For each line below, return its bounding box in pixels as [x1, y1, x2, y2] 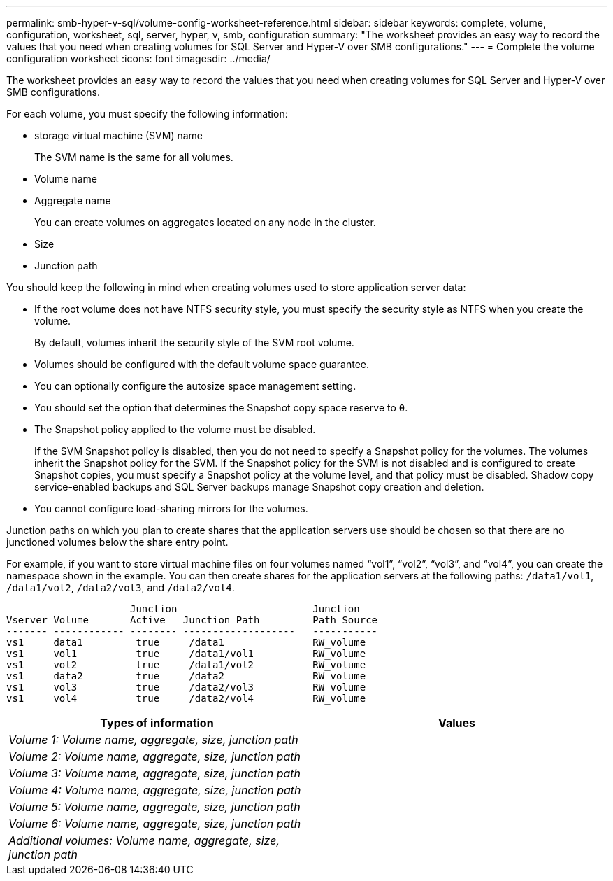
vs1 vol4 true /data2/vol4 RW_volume [6, 693, 366, 704]
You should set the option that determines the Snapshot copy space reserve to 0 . [34, 402, 408, 414]
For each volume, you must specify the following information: [6, 108, 288, 120]
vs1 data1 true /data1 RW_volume [6, 637, 366, 648]
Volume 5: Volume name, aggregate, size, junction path [8, 800, 301, 814]
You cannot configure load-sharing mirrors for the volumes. [34, 502, 308, 514]
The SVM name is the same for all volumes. [34, 151, 233, 163]
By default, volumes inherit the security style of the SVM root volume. [34, 337, 354, 348]
